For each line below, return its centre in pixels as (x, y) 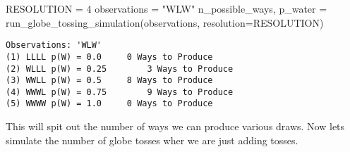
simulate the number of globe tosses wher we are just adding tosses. (152, 140)
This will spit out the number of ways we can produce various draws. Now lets (175, 126)
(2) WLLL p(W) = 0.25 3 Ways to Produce (120, 69)
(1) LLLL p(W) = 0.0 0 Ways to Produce (109, 57)
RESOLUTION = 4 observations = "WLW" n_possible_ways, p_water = (167, 8)
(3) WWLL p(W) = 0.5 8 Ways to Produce (109, 81)
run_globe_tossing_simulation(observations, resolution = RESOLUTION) (165, 22)
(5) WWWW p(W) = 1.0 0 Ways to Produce (109, 104)
